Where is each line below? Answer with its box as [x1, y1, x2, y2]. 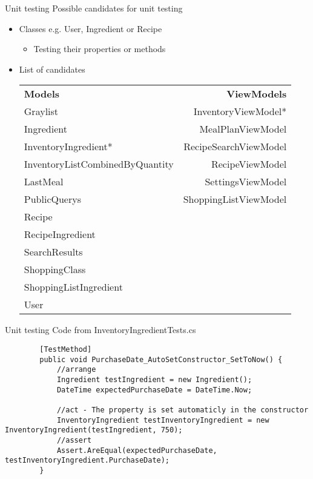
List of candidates [19, 62, 85, 75]
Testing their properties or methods [33, 42, 166, 55]
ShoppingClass [24, 262, 86, 277]
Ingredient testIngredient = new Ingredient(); [56, 375, 252, 384]
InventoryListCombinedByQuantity [24, 157, 174, 171]
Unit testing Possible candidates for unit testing [5, 2, 183, 14]
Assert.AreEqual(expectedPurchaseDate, [56, 446, 217, 455]
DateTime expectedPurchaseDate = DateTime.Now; [56, 385, 252, 394]
